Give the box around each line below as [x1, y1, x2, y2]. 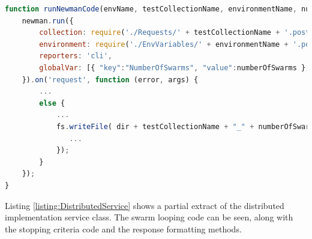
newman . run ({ [22, 16, 74, 25]
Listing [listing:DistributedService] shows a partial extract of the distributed [5, 199, 284, 211]
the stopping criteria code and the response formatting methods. [5, 222, 242, 235]
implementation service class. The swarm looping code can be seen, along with [5, 211, 293, 223]
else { [39, 98, 65, 107]
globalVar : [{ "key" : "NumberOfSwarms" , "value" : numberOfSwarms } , [39, 63, 310, 72]
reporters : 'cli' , [39, 52, 113, 61]
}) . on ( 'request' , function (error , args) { [22, 75, 199, 84]
